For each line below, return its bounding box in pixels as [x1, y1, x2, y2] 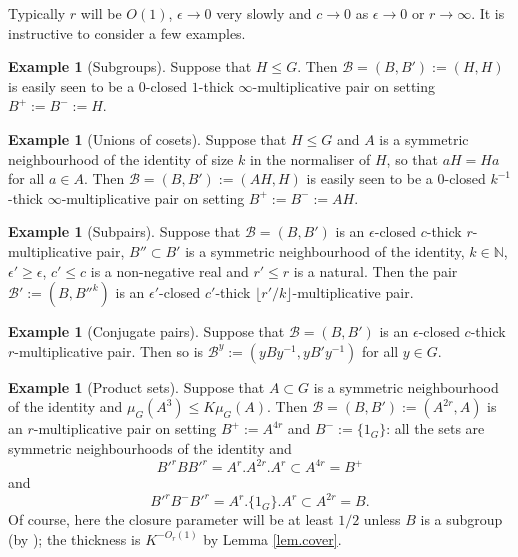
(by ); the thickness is [8, 528, 141, 549]
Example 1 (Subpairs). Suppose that [8, 221, 241, 242]
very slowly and [216, 3, 312, 23]
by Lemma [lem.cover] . [203, 528, 342, 549]
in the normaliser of [249, 148, 371, 169]
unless [363, 509, 401, 530]
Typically [8, 3, 66, 23]
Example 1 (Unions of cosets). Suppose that [8, 128, 287, 149]
